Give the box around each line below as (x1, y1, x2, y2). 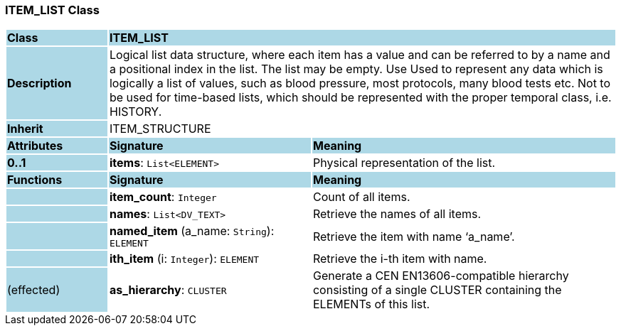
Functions (7, 173, 63, 188)
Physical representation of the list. (312, 156, 496, 170)
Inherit (7, 121, 43, 136)
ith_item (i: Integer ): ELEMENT (109, 251, 260, 266)
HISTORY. (109, 104, 162, 119)
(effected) (7, 283, 60, 298)
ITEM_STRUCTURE (109, 121, 211, 136)
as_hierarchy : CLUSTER (109, 283, 227, 298)
